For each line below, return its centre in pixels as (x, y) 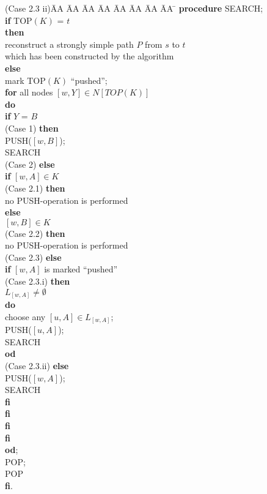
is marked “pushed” (81, 269)
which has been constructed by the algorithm (90, 56)
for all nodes (29, 92)
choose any (25, 316)
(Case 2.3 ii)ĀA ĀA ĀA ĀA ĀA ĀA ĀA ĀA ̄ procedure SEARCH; (134, 8)
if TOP (19, 20)
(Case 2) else (30, 164)
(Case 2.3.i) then (38, 281)
